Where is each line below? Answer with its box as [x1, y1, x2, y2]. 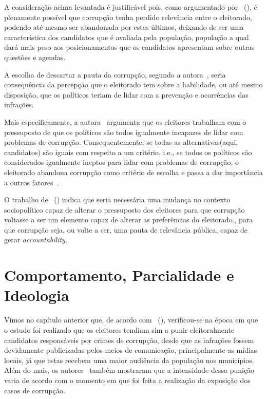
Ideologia [4, 284, 69, 306]
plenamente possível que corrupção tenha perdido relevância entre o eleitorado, [4, 11, 252, 22]
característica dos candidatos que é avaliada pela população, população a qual [4, 31, 249, 42]
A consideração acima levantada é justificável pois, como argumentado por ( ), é [4, 2, 257, 12]
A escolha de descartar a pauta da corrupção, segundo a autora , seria [4, 69, 226, 80]
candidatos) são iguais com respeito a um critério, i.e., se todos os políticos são [4, 146, 252, 157]
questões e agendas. [4, 51, 66, 62]
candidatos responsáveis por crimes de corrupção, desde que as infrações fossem [4, 334, 254, 345]
